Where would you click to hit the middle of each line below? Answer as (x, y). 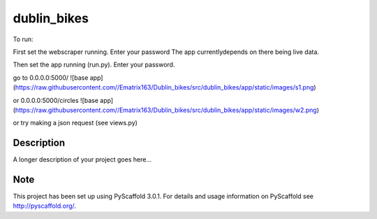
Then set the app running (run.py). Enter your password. (94, 65)
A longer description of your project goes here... (82, 160)
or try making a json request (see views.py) (75, 123)
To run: (23, 39)
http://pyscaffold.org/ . (45, 206)
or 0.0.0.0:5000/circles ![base (56, 100)
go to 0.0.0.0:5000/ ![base (51, 78)
